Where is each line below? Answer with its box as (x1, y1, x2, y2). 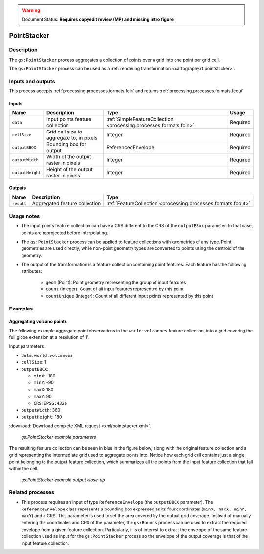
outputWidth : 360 (21, 407, 61, 413)
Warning (22, 7, 40, 13)
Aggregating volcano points (9, 318, 67, 325)
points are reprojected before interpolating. (21, 230, 109, 236)
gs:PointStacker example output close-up (21, 477, 105, 483)
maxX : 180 (33, 386, 54, 392)
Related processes (9, 489, 55, 496)
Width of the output (46, 154, 91, 160)
